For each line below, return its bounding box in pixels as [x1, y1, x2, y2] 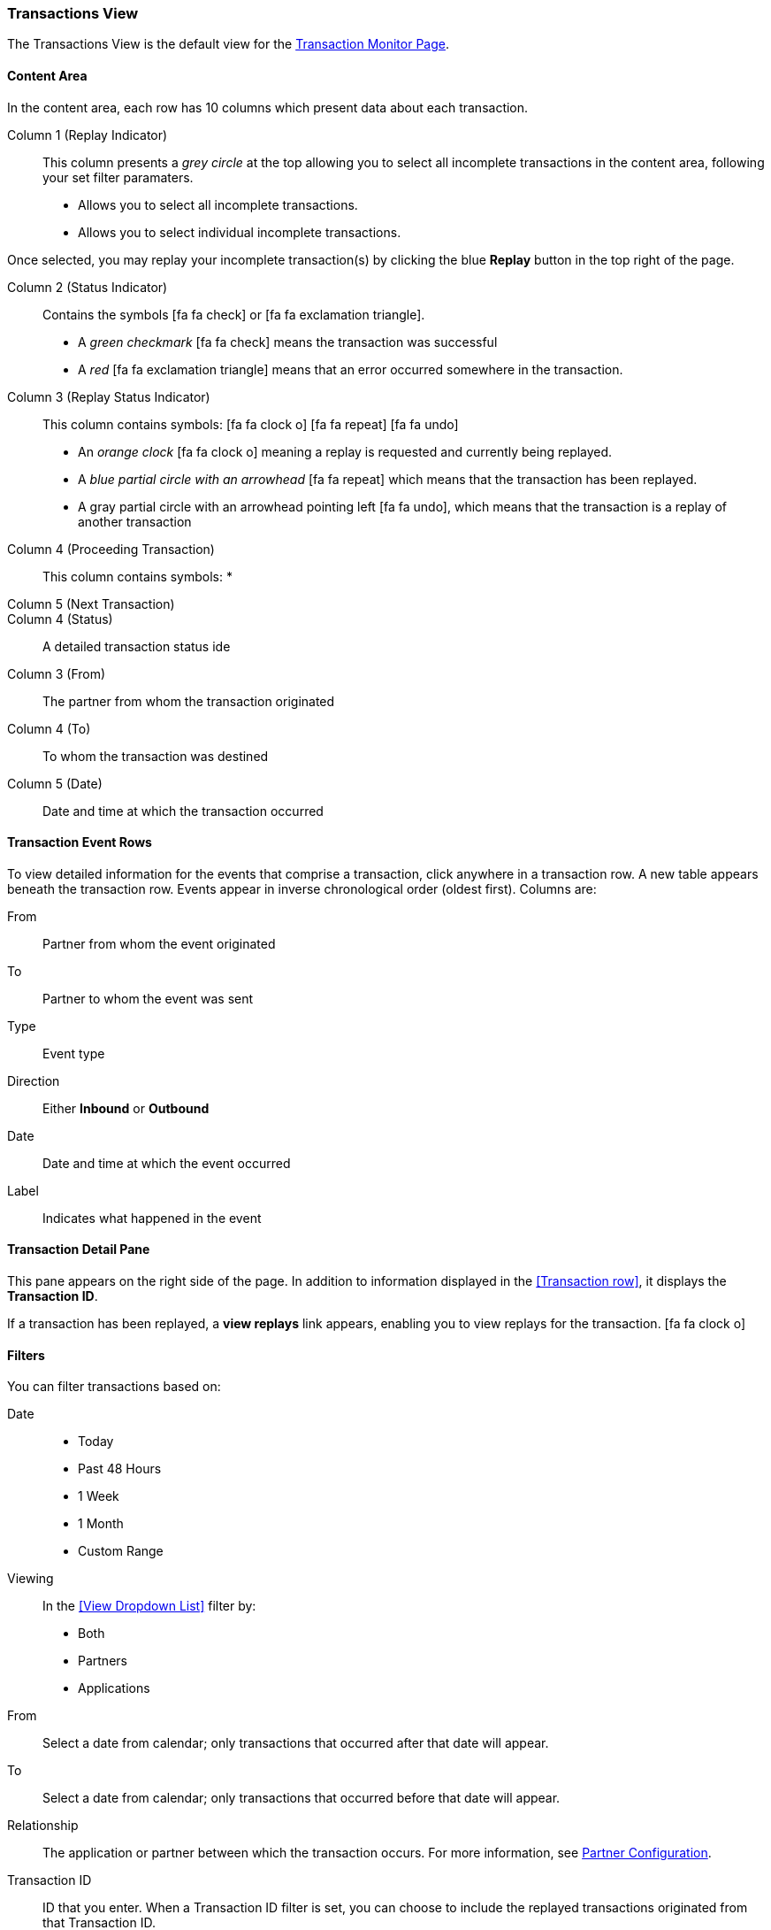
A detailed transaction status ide [42, 638, 231, 654]
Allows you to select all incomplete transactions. [78, 196, 358, 212]
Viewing [7, 1571, 54, 1587]
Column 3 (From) [7, 665, 106, 681]
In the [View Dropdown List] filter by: [42, 1598, 256, 1614]
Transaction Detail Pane [7, 1242, 150, 1257]
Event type [42, 1045, 105, 1061]
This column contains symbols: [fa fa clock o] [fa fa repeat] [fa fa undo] [42, 416, 459, 432]
